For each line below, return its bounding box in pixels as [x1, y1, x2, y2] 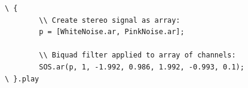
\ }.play [5, 74, 39, 83]
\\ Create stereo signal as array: [39, 16, 180, 25]
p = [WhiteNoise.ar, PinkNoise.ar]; [39, 28, 185, 37]
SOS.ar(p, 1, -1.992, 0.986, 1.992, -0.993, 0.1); [39, 62, 244, 71]
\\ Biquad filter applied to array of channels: [39, 51, 236, 60]
